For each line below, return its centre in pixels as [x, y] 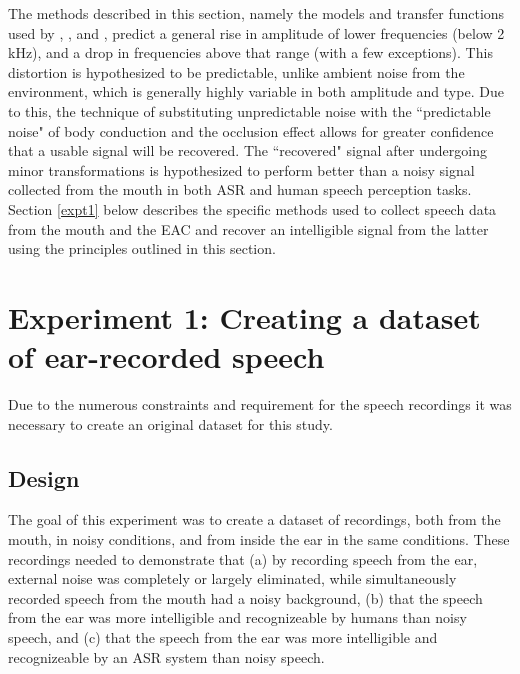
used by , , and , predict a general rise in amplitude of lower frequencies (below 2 [256, 32]
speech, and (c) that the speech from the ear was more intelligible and [223, 636]
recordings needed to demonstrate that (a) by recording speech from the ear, [243, 558]
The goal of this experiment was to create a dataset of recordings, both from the [254, 519]
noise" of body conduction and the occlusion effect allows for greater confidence [251, 130]
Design [44, 477]
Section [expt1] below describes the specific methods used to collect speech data [252, 208]
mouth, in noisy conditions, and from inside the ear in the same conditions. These [259, 539]
